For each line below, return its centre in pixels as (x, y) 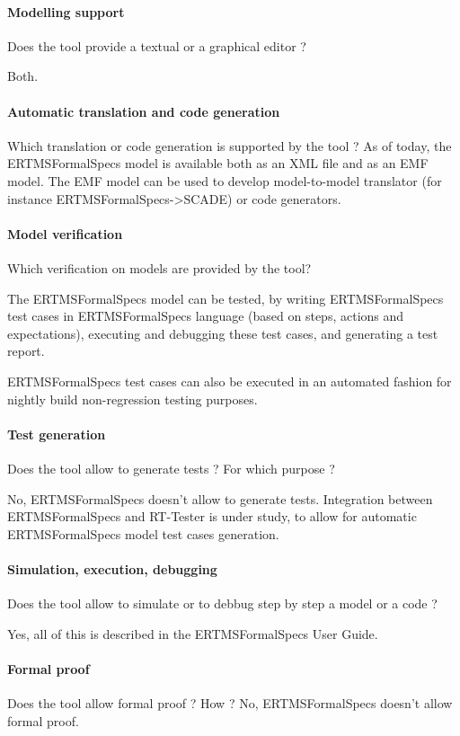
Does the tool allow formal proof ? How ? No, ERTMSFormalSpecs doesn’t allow (230, 703)
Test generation (57, 434)
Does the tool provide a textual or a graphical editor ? (157, 45)
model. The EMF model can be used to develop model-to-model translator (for (225, 180)
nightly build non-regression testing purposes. (133, 399)
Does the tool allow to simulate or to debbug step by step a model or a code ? (222, 603)
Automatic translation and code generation (144, 111)
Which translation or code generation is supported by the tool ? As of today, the (230, 145)
